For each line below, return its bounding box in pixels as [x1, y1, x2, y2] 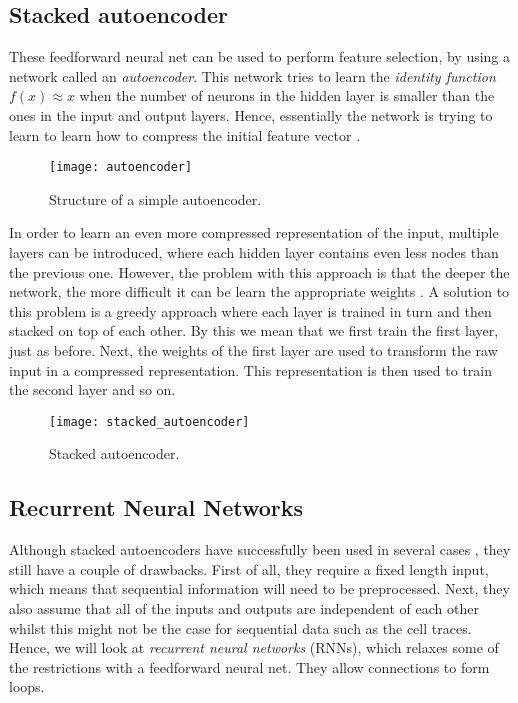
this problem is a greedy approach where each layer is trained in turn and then [9, 300, 492, 321]
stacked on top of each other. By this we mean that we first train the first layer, [9, 320, 499, 341]
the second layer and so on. [9, 379, 176, 400]
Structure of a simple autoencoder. [49, 188, 262, 209]
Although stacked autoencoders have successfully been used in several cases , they [9, 539, 511, 560]
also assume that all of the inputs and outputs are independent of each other [9, 598, 479, 618]
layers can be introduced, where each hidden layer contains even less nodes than [9, 242, 499, 263]
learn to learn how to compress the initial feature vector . [9, 124, 361, 145]
